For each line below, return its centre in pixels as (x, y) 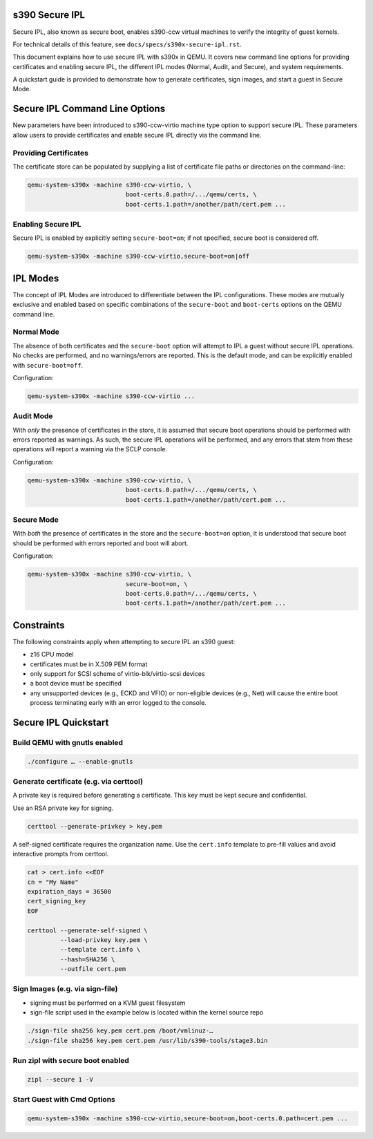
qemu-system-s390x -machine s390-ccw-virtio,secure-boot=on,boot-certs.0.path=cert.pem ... (188, 1118)
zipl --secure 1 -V (60, 1079)
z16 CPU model (52, 655)
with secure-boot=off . (48, 365)
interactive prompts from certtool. (61, 854)
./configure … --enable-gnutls (80, 761)
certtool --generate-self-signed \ (87, 930)
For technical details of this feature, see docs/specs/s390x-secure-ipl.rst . (127, 44)
